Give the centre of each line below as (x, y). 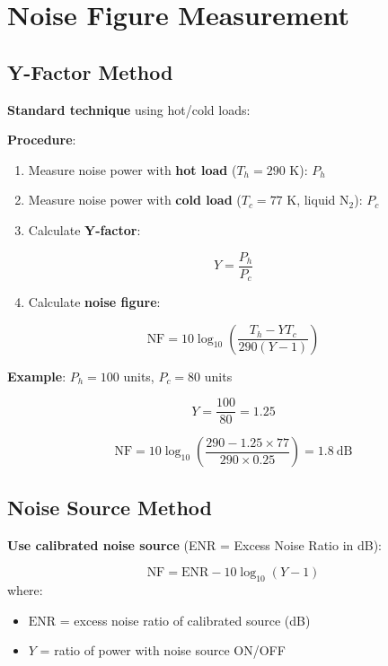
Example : (37, 376)
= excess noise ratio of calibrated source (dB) (185, 620)
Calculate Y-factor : (84, 229)
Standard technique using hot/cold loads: (129, 109)
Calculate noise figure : (94, 302)
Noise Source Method (110, 507)
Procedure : (42, 140)
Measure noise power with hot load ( (132, 169)
